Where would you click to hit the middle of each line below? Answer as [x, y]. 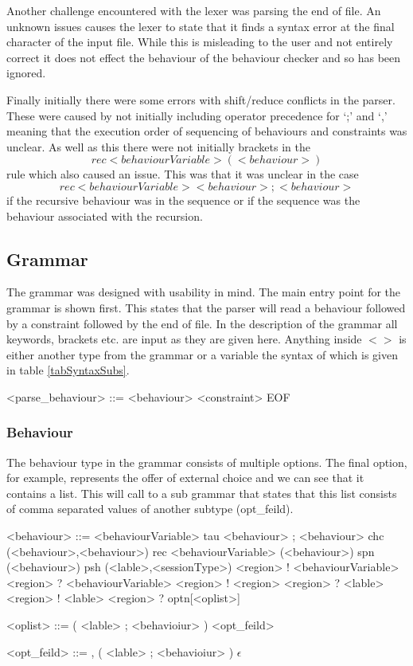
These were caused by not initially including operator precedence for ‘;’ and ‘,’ [197, 115]
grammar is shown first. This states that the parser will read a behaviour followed [206, 307]
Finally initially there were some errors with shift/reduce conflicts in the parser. [201, 99]
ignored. [26, 73]
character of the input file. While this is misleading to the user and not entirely [200, 42]
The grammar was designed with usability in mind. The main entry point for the [204, 292]
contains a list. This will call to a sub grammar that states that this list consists [202, 493]
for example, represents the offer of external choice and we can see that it [185, 478]
